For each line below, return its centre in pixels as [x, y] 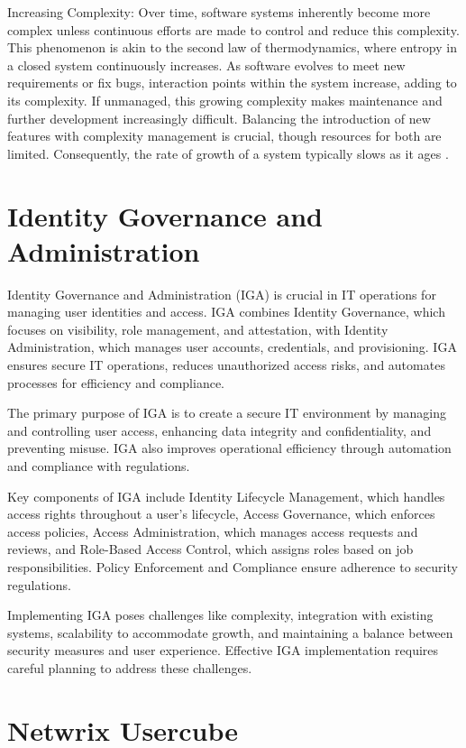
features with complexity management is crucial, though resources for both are [224, 136]
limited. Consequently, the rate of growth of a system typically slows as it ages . [228, 153]
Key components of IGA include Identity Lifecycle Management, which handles [226, 496]
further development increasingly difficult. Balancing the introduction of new [219, 118]
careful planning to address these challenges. [130, 667]
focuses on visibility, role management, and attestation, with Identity [198, 329]
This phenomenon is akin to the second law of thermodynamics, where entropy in [232, 47]
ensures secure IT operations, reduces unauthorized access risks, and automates [226, 365]
